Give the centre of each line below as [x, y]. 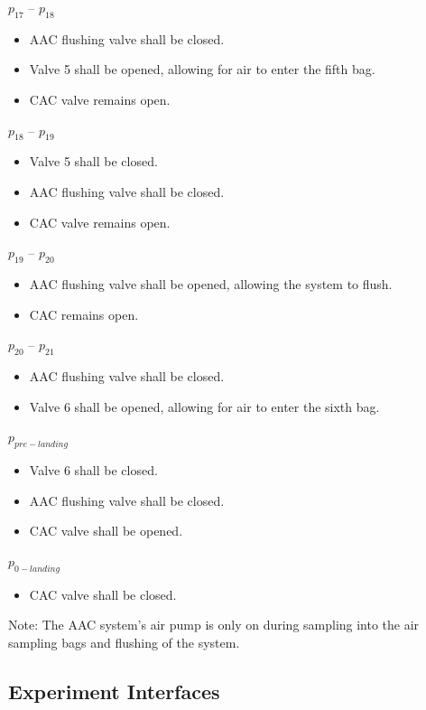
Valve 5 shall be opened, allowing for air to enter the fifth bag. [202, 69]
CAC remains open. [84, 314]
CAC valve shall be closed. [103, 594]
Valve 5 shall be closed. [93, 161]
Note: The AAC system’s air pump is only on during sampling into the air [214, 625]
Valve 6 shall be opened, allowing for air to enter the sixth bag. [204, 406]
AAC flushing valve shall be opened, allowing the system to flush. [211, 283]
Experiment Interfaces [114, 691]
